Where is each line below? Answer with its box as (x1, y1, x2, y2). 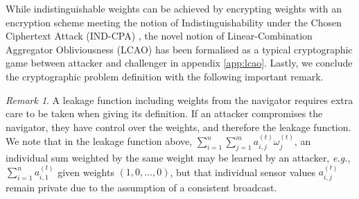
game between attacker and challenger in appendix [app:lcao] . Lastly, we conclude (6, 55, 353, 70)
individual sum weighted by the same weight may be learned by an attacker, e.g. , (6, 150, 351, 164)
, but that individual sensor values (170, 164, 316, 179)
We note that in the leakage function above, (6, 134, 193, 148)
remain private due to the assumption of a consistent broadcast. (6, 180, 277, 194)
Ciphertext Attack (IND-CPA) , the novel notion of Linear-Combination (6, 28, 313, 43)
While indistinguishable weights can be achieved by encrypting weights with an (6, 1, 342, 15)
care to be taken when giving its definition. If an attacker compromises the (6, 106, 323, 121)
